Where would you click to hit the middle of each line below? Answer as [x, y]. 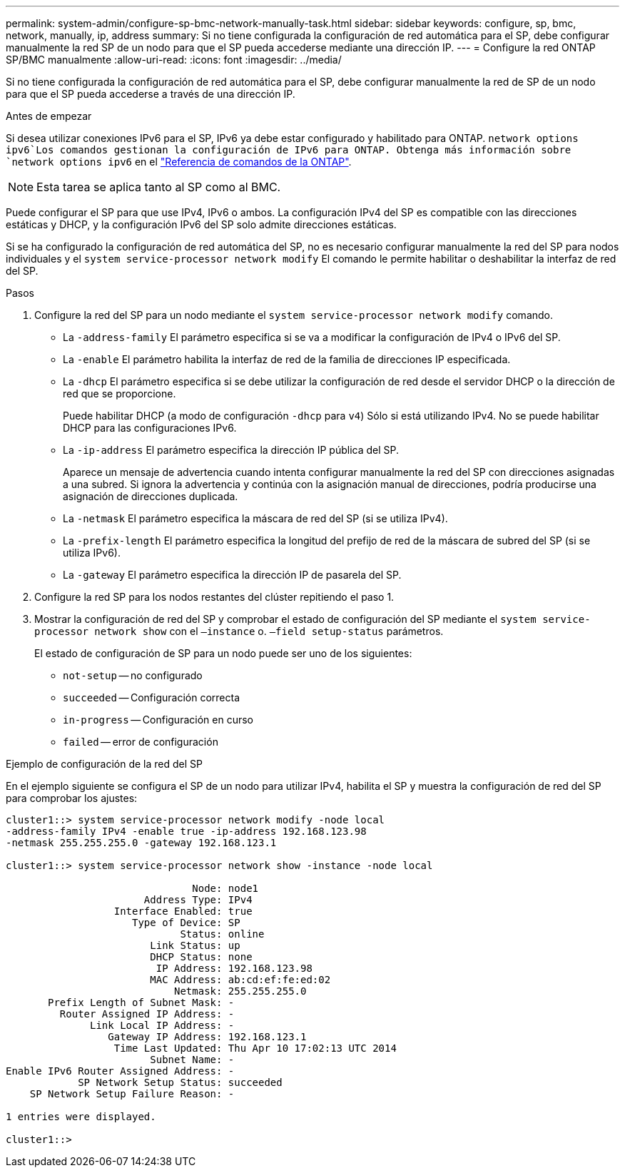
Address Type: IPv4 [198, 900]
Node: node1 [225, 888]
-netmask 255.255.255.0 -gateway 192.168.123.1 [141, 843]
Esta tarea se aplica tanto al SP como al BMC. [159, 187]
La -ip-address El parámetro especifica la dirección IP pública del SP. [231, 450]
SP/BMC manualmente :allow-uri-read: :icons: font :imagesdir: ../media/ [174, 60]
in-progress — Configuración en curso [158, 720]
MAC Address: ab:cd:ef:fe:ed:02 [240, 980]
